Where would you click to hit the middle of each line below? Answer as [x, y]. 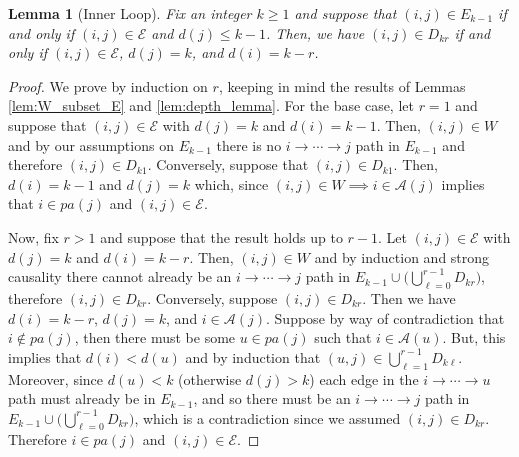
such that [343, 337]
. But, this [474, 337]
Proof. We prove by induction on [108, 85]
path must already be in [82, 398]
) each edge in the [364, 378]
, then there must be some [155, 337]
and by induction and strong [402, 256]
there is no [249, 144]
